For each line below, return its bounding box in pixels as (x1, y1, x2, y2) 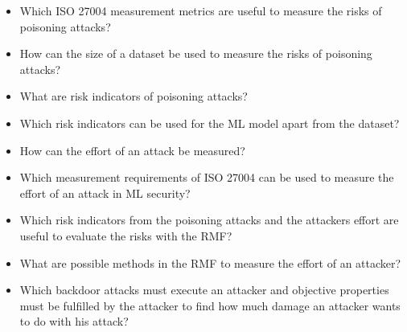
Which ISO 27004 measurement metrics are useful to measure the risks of (19, 2, 382, 18)
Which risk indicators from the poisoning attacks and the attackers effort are (19, 211, 399, 228)
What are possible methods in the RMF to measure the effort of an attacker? (19, 254, 401, 271)
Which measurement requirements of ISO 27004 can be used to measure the (19, 169, 394, 186)
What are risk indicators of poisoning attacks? (19, 88, 248, 105)
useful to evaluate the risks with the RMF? (19, 227, 232, 244)
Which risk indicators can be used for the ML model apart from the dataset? (19, 114, 400, 131)
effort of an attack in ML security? (19, 184, 191, 201)
